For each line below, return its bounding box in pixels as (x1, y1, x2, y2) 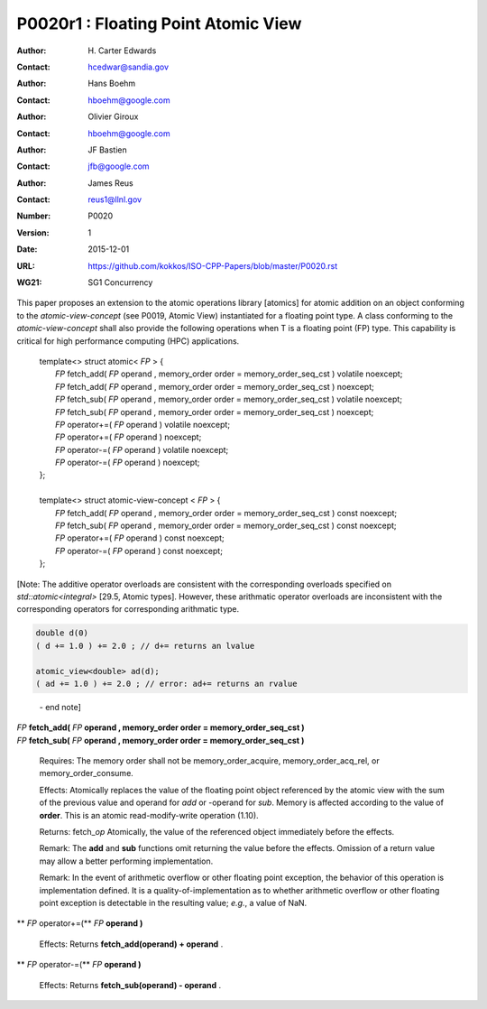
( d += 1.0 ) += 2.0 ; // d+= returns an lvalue (35, 641, 255, 651)
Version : (16, 227, 50, 238)
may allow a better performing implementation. (39, 856, 214, 866)
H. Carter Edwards (87, 45, 157, 56)
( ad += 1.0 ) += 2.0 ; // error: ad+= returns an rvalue (35, 678, 298, 689)
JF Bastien (87, 144, 128, 155)
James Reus (87, 177, 134, 189)
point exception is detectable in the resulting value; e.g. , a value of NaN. (39, 898, 308, 908)
